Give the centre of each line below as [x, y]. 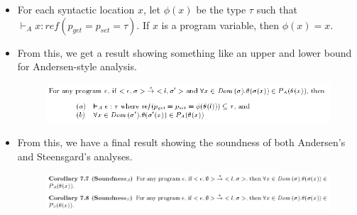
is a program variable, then [220, 24]
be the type [221, 9]
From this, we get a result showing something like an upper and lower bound [185, 52]
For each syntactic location [76, 9]
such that [277, 9]
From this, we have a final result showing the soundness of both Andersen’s [181, 142]
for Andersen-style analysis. [77, 66]
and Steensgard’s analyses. [75, 156]
